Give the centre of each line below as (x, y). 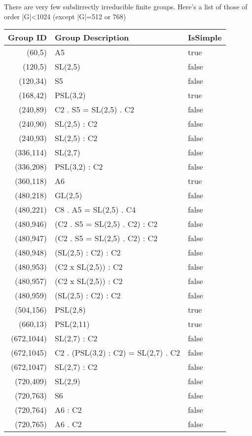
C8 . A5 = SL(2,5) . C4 (95, 210)
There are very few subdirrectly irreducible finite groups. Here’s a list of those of (126, 6)
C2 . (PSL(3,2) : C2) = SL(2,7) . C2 (117, 353)
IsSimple (205, 37)
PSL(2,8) (70, 310)
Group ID (27, 37)
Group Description (92, 37)
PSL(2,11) (72, 324)
